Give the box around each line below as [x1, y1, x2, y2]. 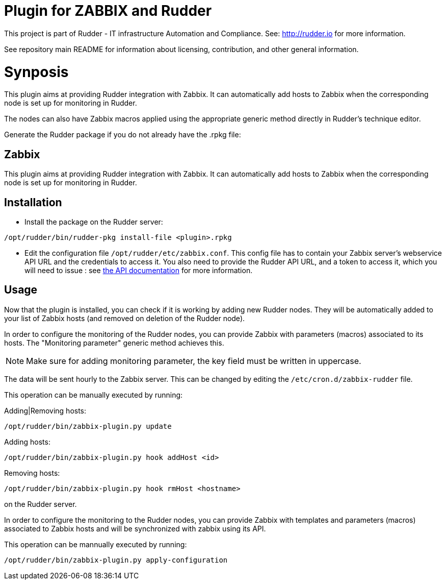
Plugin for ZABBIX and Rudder [4, 2, 212, 19]
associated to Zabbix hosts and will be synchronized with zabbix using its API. [4, 524, 266, 533]
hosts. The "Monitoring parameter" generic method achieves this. [4, 338, 224, 347]
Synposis [4, 63, 69, 81]
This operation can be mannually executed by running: [4, 540, 187, 549]
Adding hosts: [4, 437, 50, 446]
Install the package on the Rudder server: [24, 217, 163, 226]
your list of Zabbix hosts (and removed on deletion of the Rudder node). [4, 313, 245, 323]
